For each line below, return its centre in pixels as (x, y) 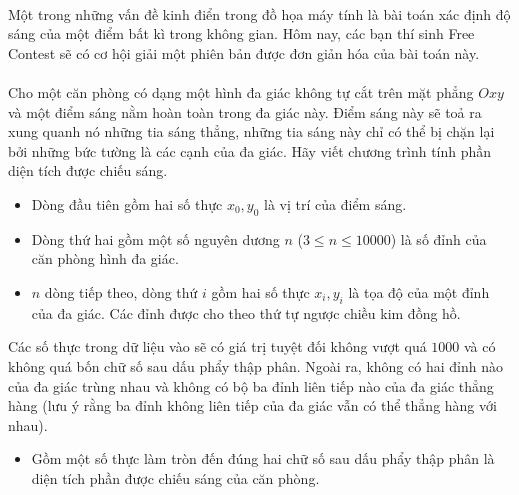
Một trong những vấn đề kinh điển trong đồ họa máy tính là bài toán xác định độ (259, 13)
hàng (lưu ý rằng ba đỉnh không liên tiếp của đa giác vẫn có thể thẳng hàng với (252, 405)
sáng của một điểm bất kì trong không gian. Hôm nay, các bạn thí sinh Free (241, 33)
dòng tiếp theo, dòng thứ (121, 291)
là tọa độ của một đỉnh (419, 291)
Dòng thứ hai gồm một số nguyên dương (155, 238)
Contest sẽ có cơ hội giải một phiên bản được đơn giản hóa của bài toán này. (244, 52)
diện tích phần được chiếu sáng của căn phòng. (175, 477)
